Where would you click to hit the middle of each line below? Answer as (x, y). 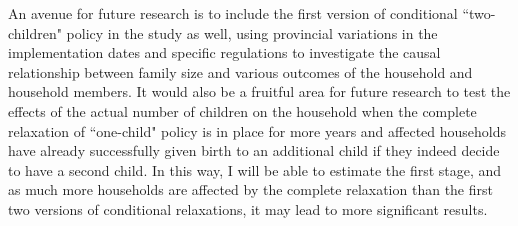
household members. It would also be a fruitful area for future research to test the (259, 91)
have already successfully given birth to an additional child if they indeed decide (254, 150)
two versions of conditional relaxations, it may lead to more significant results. (248, 208)
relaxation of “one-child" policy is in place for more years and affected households (257, 130)
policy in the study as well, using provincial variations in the (252, 32)
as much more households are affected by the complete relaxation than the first (250, 189)
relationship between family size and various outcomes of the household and (240, 71)
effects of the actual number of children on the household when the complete (242, 110)
